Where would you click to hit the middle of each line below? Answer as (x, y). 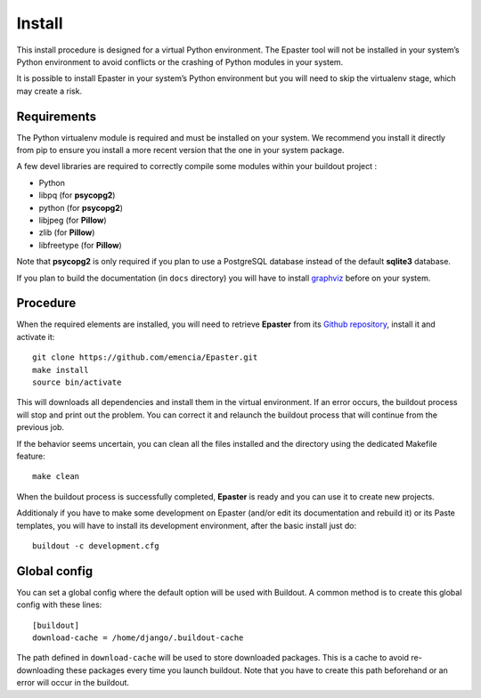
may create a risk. (49, 91)
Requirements (57, 116)
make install (61, 370)
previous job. (41, 427)
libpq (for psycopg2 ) (77, 195)
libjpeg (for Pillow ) (73, 220)
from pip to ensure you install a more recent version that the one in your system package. (180, 150)
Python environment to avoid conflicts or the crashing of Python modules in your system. (180, 61)
